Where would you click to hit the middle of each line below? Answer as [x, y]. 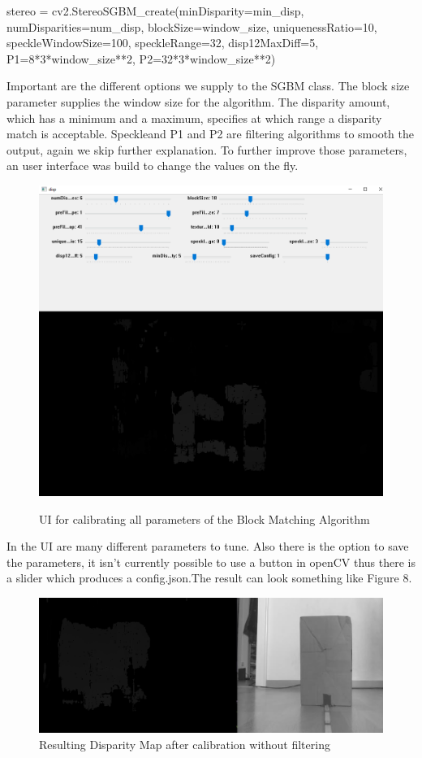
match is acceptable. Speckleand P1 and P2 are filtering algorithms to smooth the [211, 134]
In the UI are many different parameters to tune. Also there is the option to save [208, 546]
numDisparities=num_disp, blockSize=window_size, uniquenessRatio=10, [192, 26]
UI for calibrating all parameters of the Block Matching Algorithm [205, 518]
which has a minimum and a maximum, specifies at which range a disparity [194, 118]
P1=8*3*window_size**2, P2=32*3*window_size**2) [141, 58]
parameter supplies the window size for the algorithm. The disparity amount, [198, 101]
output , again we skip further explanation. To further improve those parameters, [207, 149]
